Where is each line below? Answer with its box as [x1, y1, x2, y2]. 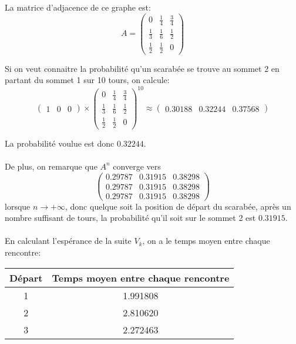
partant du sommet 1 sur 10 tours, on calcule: [5, 74, 170, 86]
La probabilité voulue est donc [5, 137, 115, 149]
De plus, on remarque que [5, 160, 97, 172]
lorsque [5, 200, 31, 212]
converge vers [113, 160, 161, 172]
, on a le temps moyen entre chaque [142, 234, 270, 247]
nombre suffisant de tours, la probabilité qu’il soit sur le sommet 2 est [5, 211, 256, 224]
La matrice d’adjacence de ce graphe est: [5, 1, 151, 13]
